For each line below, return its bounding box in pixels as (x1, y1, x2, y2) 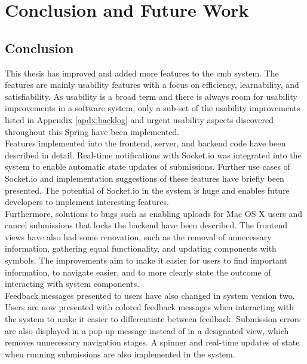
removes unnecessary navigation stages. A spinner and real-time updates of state (5, 336, 300, 348)
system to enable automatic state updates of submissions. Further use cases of (5, 160, 290, 173)
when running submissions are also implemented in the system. (5, 347, 235, 360)
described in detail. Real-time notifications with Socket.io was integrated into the (5, 148, 302, 161)
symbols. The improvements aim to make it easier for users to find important (5, 254, 287, 267)
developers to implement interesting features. (5, 195, 169, 208)
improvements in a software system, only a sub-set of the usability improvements (5, 102, 300, 114)
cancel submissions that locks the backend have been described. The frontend (5, 219, 288, 231)
